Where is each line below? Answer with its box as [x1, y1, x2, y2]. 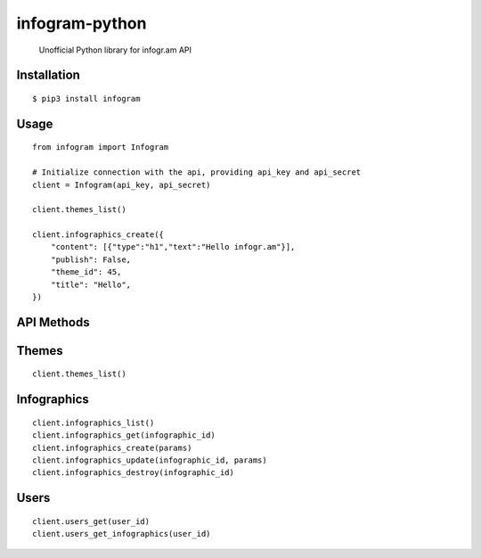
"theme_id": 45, [50, 267, 122, 277]
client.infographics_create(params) [32, 442, 192, 453]
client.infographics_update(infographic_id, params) [32, 455, 267, 465]
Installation [16, 68, 80, 83]
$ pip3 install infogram [32, 94, 141, 103]
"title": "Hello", [50, 279, 132, 290]
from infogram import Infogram [32, 143, 169, 152]
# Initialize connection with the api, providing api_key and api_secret [32, 168, 362, 177]
